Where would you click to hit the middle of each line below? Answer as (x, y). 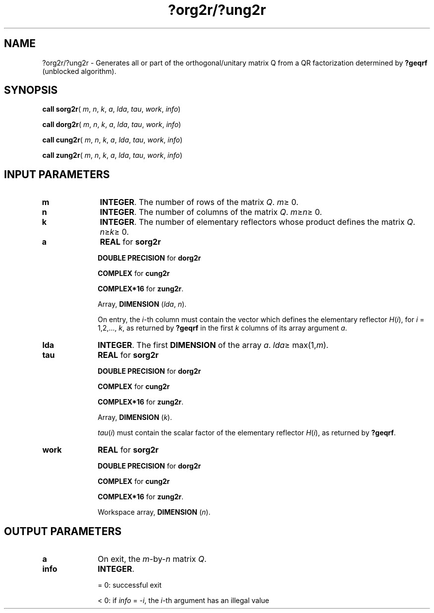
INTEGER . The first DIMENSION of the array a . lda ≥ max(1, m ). (213, 345)
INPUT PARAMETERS (57, 174)
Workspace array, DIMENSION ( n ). (154, 512)
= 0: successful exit (130, 585)
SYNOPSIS (31, 90)
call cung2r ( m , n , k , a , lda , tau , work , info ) (112, 140)
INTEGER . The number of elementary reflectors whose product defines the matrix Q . (258, 222)
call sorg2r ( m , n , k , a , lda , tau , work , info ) (111, 109)
